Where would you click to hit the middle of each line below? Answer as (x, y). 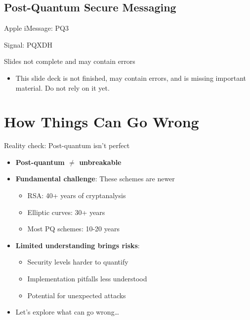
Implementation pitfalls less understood (87, 279)
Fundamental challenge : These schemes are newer (95, 179)
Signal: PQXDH (28, 44)
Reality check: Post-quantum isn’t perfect (67, 145)
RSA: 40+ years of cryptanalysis (77, 195)
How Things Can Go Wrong (102, 122)
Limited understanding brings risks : (78, 245)
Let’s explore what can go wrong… (67, 312)
